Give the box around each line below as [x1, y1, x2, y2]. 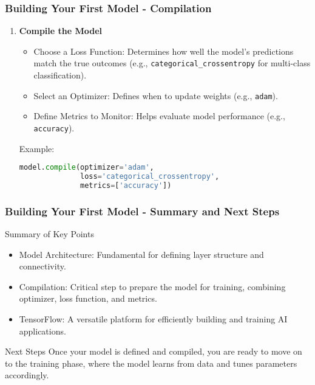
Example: [19, 142, 55, 154]
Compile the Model [19, 24, 103, 37]
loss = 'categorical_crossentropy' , [80, 172, 220, 181]
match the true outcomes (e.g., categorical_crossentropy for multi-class [33, 57, 311, 69]
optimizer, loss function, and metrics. [19, 292, 157, 305]
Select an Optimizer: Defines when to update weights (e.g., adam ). [33, 89, 278, 102]
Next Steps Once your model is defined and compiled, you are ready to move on [5, 345, 302, 358]
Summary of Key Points [5, 227, 94, 240]
